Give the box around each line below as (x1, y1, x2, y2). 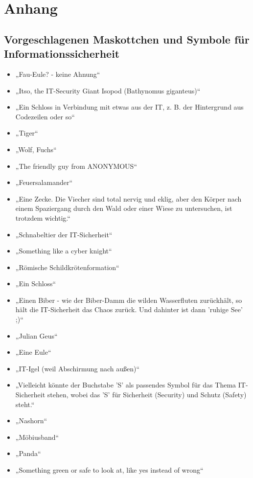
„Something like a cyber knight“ (15, 246, 112, 256)
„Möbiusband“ (15, 432, 59, 442)
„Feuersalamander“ (15, 177, 73, 187)
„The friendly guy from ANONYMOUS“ (15, 160, 138, 171)
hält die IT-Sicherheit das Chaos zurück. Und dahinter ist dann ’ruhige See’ (15, 304, 243, 315)
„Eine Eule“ (15, 347, 51, 357)
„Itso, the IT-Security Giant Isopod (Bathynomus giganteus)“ (15, 85, 201, 95)
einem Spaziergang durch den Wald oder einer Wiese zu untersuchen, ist (15, 203, 232, 213)
